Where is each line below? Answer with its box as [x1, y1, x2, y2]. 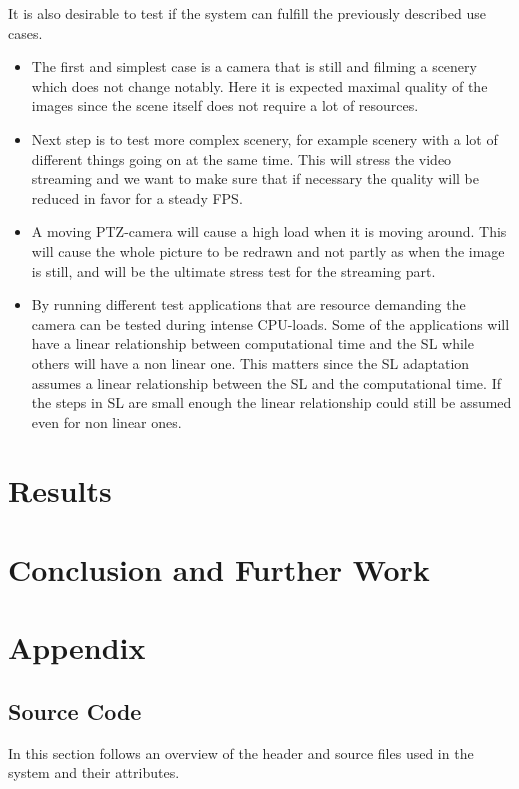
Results [8, 470, 112, 511]
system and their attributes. [8, 762, 180, 783]
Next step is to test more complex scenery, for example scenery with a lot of [31, 128, 498, 149]
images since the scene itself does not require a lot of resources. [31, 95, 419, 116]
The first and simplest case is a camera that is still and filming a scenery [31, 56, 477, 77]
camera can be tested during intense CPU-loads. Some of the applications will [31, 313, 510, 334]
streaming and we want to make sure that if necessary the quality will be [31, 168, 480, 189]
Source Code [8, 695, 142, 726]
